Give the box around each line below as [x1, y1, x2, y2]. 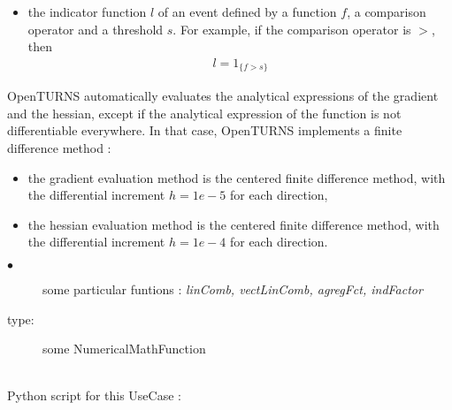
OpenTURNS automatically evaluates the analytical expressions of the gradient [7, 87, 439, 105]
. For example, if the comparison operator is [172, 19, 411, 38]
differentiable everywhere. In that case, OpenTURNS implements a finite [7, 121, 402, 140]
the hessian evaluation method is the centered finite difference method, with [27, 215, 440, 233]
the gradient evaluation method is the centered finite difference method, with [27, 168, 446, 186]
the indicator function [27, 3, 147, 20]
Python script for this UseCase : [7, 386, 181, 405]
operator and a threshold [27, 19, 164, 38]
